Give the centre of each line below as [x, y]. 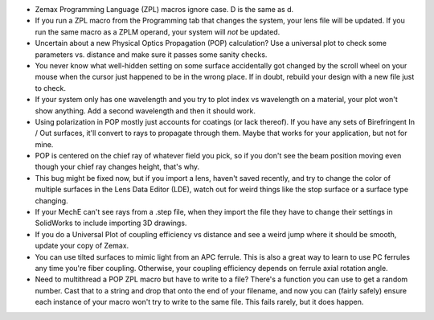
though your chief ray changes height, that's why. [117, 167]
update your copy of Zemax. [82, 246]
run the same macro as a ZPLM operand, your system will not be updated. [158, 31]
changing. [51, 200]
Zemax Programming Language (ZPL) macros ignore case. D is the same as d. [164, 9]
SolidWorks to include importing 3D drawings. [111, 223]
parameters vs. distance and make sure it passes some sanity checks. [151, 54]
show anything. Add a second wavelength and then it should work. [145, 111]
